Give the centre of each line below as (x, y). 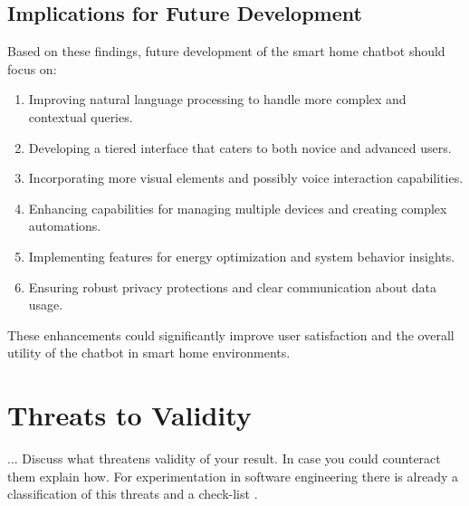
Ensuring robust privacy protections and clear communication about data (233, 286)
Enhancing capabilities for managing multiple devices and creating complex (238, 208)
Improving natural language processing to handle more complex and (217, 99)
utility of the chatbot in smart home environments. (149, 353)
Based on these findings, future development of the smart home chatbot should (226, 51)
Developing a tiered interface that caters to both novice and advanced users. (240, 147)
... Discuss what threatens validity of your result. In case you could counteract (224, 458)
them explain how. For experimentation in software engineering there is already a (233, 476)
